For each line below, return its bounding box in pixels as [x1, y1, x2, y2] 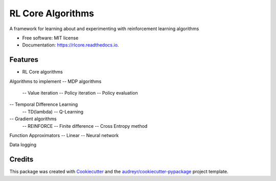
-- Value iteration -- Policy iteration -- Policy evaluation [22, 90, 138, 96]
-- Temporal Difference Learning [9, 101, 78, 107]
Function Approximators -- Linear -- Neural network [9, 132, 119, 138]
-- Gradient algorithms [9, 116, 57, 122]
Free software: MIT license [22, 35, 79, 41]
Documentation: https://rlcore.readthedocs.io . [22, 42, 119, 48]
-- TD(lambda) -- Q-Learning [22, 108, 84, 115]
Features [9, 55, 38, 64]
